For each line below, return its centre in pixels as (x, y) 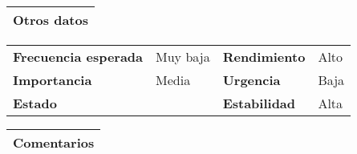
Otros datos (51, 20)
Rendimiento (264, 57)
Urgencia (252, 80)
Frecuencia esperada (78, 57)
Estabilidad (259, 103)
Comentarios (54, 142)
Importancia (53, 80)
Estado (35, 103)
